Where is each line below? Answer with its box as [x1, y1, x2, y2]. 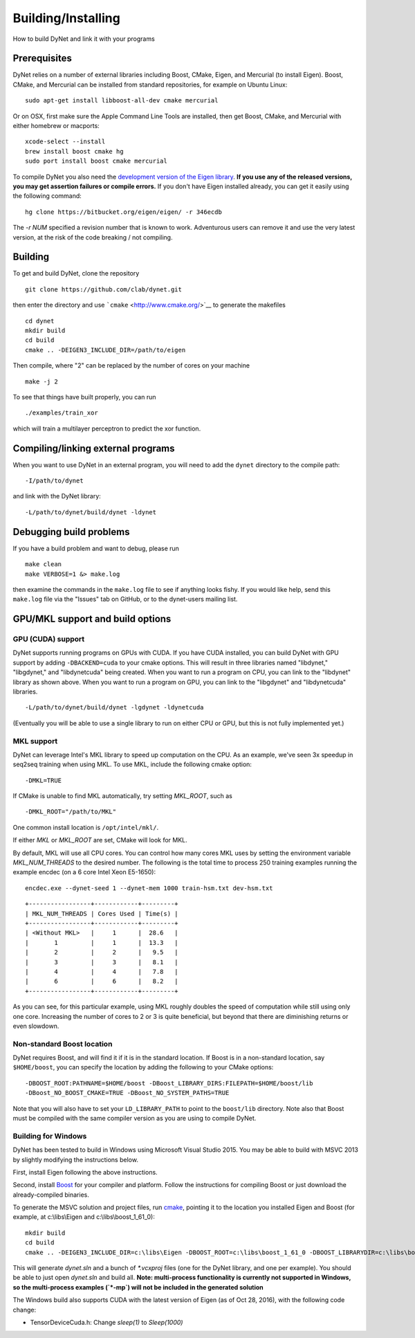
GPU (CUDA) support [12, 634, 85, 644]
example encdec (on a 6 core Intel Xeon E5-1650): [12, 868, 156, 876]
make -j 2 [25, 377, 58, 386]
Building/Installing [12, 10, 120, 26]
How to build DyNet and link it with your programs [12, 35, 155, 43]
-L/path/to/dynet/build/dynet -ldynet [25, 508, 157, 516]
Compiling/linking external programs [12, 442, 176, 454]
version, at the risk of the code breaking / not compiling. [12, 233, 173, 242]
